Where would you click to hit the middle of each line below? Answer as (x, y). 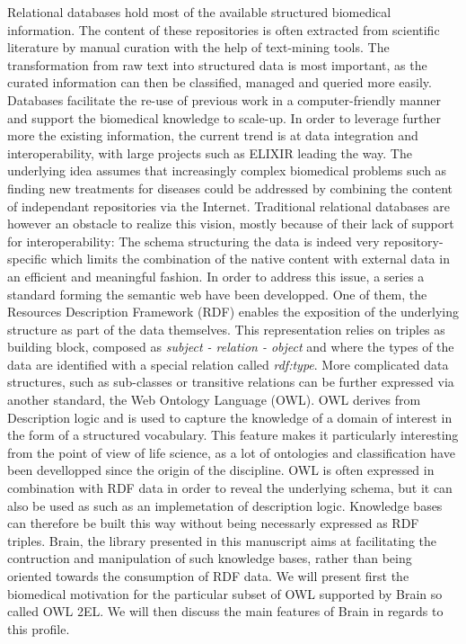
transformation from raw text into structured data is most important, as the (217, 64)
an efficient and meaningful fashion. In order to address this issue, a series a (216, 276)
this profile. (39, 628)
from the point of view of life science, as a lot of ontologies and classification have (231, 452)
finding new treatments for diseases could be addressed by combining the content (230, 188)
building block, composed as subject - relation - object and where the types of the (231, 347)
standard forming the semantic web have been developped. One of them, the (217, 294)
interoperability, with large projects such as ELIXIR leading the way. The (210, 152)
